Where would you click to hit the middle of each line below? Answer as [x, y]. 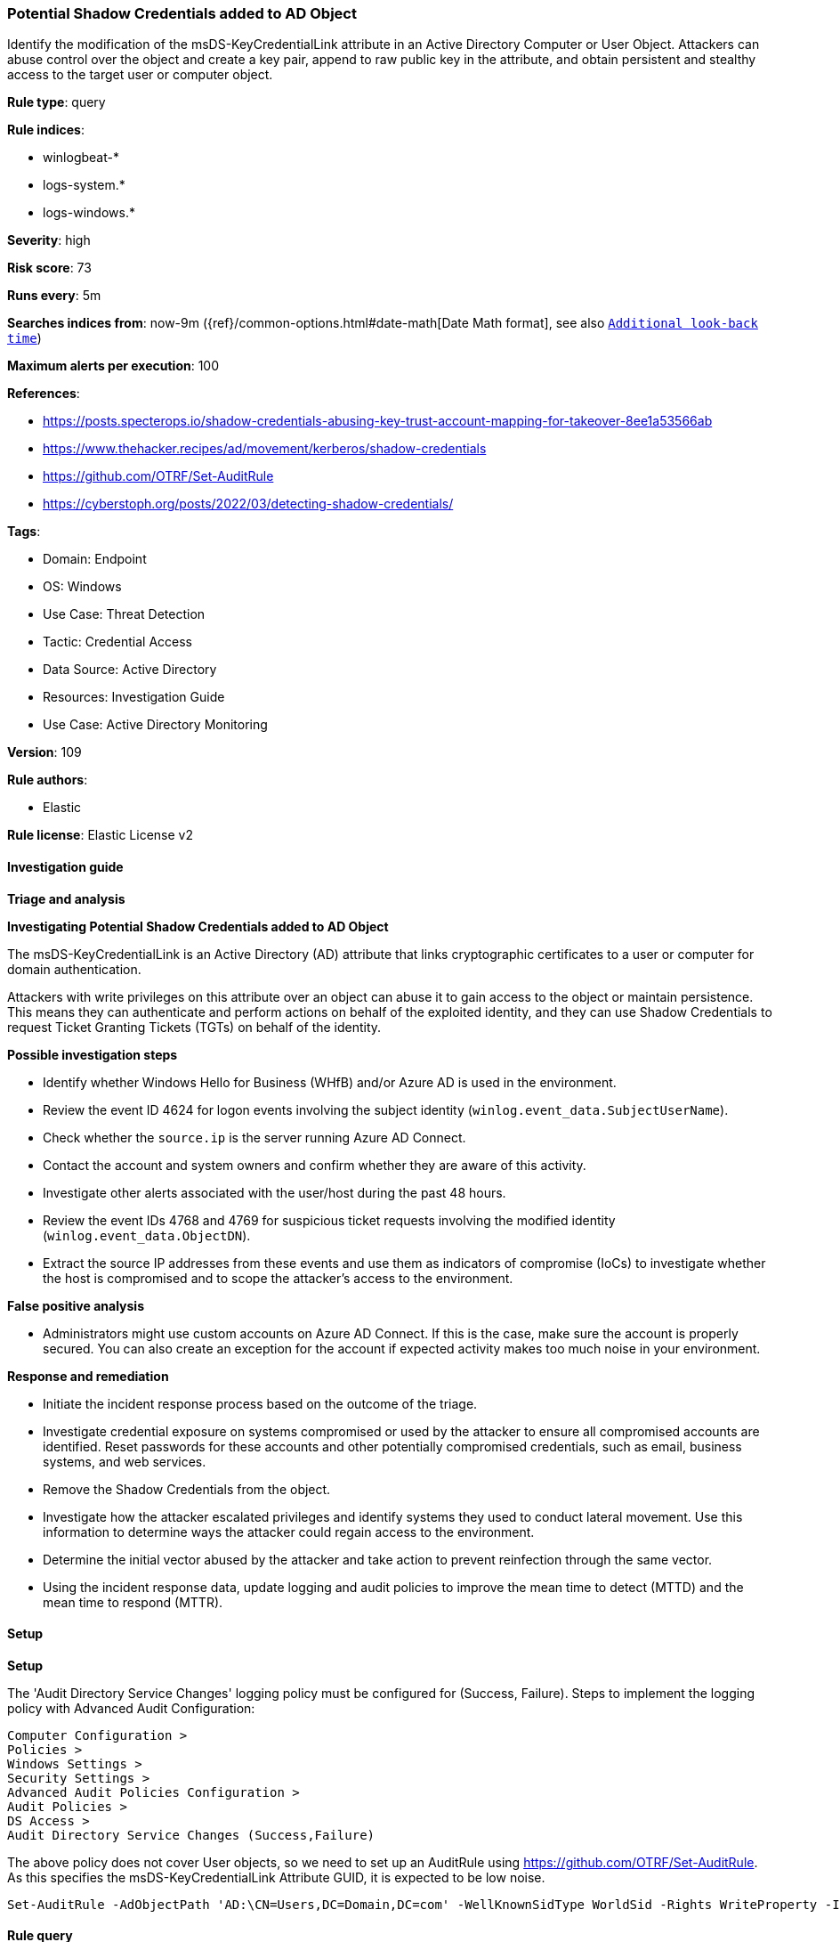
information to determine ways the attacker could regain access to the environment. [289, 1532]
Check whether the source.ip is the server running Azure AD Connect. [254, 1137]
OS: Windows [82, 587]
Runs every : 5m [54, 296]
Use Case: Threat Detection [124, 614]
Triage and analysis [66, 898]
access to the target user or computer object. [140, 75]
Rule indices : [46, 130]
